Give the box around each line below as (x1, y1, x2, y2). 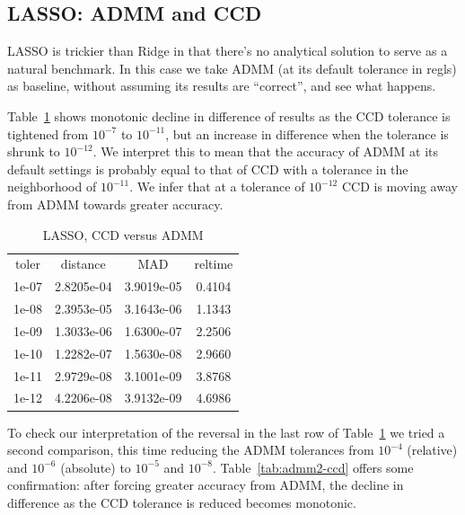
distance (60, 254, 106, 273)
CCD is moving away (341, 177, 458, 196)
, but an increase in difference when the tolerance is (165, 124, 449, 143)
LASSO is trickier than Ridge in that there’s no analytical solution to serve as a (7, 41, 448, 60)
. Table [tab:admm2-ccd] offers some (213, 457, 414, 476)
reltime (194, 254, 233, 273)
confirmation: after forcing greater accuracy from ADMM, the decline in (7, 475, 404, 494)
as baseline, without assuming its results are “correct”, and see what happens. (7, 76, 436, 95)
